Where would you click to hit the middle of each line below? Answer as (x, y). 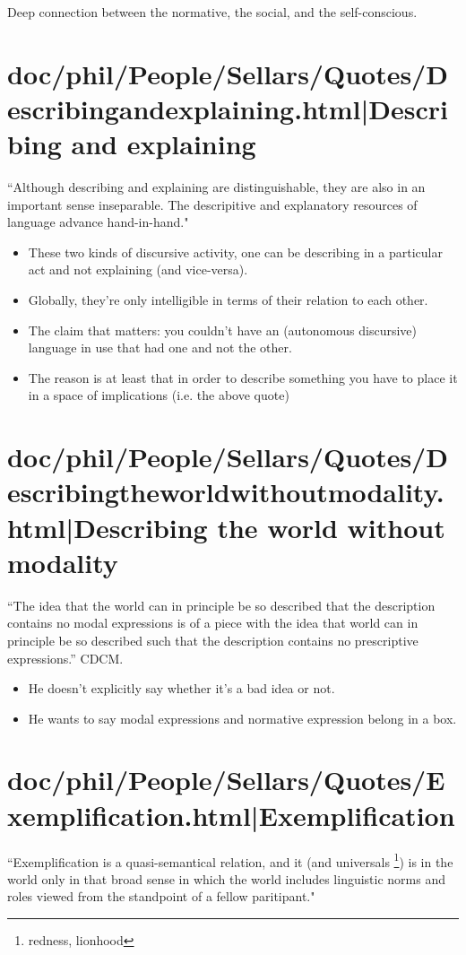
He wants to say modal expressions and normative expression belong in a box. (242, 718)
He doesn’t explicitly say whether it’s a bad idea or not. (181, 688)
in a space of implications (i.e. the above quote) (159, 395)
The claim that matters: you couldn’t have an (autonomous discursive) (223, 330)
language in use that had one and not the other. (160, 347)
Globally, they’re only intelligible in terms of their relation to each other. (228, 300)
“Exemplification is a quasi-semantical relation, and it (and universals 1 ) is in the (230, 860)
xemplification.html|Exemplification (231, 815)
